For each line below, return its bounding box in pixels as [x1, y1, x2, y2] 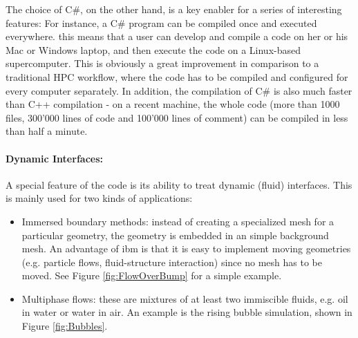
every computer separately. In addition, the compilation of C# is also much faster [6, 83, 352, 97]
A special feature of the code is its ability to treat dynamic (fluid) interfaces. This [6, 177, 352, 191]
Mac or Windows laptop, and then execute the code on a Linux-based [6, 42, 301, 57]
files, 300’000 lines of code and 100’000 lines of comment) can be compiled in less [6, 110, 348, 124]
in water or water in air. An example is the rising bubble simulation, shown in [21, 305, 352, 319]
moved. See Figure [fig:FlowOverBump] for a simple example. [21, 268, 282, 283]
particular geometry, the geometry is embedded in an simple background [21, 227, 329, 242]
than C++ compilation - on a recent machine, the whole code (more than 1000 [6, 97, 340, 111]
